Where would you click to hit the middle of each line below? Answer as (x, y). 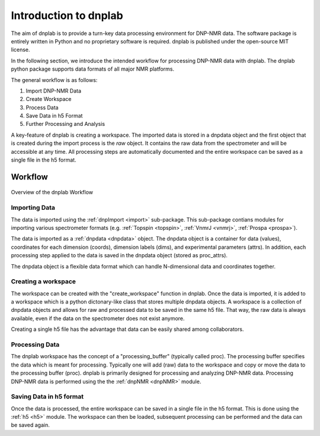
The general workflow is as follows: (54, 80)
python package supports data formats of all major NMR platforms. (93, 69)
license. (20, 50)
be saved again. (30, 425)
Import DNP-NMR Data (54, 91)
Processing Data (35, 345)
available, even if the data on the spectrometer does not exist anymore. (98, 318)
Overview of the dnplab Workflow (52, 192)
